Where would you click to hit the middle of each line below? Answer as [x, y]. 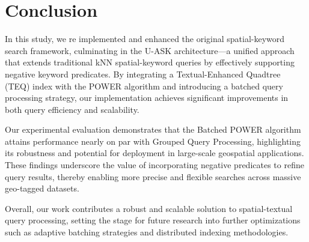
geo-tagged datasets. [42, 188]
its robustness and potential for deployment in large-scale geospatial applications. [154, 153]
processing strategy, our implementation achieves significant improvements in [147, 98]
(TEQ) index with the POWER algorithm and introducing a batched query [144, 86]
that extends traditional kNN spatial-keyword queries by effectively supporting [150, 62]
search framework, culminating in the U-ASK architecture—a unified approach [150, 50]
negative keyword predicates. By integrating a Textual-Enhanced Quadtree [143, 74]
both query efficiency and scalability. [72, 109]
